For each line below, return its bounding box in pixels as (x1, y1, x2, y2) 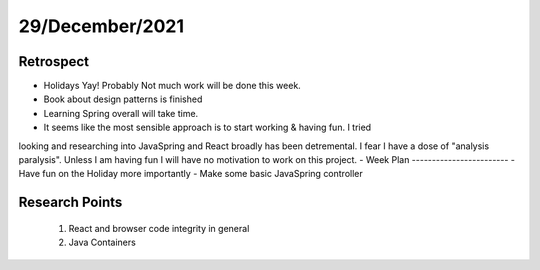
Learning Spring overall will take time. (43, 107, 199, 119)
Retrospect (18, 53, 90, 70)
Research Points (18, 194, 123, 211)
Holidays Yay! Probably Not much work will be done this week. (43, 80, 302, 92)
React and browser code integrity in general (68, 222, 250, 234)
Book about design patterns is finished (43, 93, 203, 105)
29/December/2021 (18, 15, 185, 37)
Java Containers (68, 236, 137, 249)
